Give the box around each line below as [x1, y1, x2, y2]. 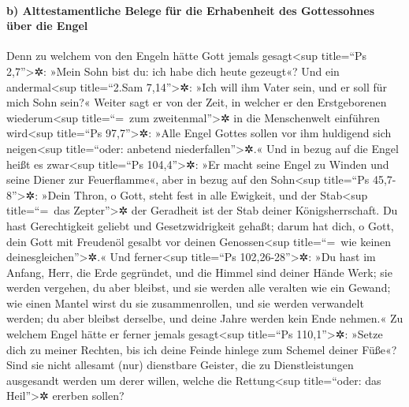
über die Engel [6, 17, 88, 34]
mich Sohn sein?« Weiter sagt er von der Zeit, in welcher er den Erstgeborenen [6, 94, 387, 110]
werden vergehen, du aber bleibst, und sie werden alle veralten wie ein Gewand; [6, 279, 391, 296]
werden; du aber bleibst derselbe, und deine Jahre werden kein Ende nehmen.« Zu [6, 310, 403, 327]
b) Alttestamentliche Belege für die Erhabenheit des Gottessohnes [6, 2, 375, 18]
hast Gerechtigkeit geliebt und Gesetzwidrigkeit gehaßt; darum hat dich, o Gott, [6, 217, 394, 233]
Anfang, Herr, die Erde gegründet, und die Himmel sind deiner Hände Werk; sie [6, 263, 392, 280]
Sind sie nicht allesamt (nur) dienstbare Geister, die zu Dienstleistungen [6, 357, 354, 373]
